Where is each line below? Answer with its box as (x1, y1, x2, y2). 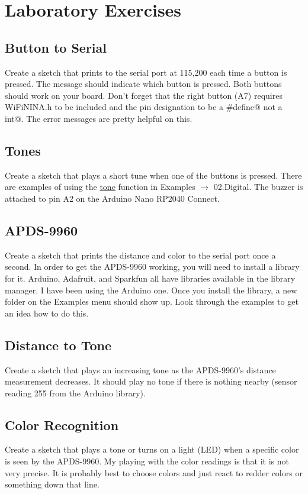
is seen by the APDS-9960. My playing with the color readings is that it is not (5, 455, 289, 467)
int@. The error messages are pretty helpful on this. (5, 112, 192, 124)
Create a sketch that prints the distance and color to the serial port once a (5, 248, 276, 261)
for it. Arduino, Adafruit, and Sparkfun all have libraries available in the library (5, 272, 296, 284)
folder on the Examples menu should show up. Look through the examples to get (5, 295, 299, 308)
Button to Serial (5, 38, 107, 56)
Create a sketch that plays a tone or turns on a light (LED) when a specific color (5, 443, 299, 456)
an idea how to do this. (5, 306, 89, 319)
